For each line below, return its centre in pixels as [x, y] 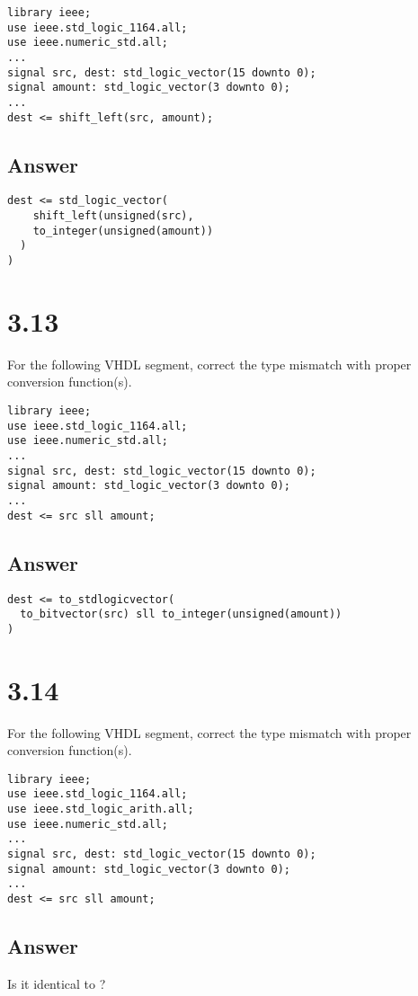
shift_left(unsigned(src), [113, 216]
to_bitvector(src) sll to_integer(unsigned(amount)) [181, 614]
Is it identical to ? [57, 983]
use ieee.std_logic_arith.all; [101, 809]
